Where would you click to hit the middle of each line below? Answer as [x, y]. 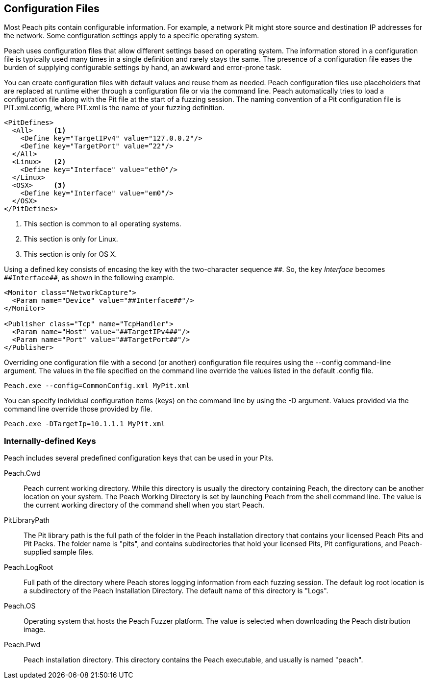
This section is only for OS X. [70, 254]
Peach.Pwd [22, 645]
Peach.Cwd [22, 473]
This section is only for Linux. [71, 239]
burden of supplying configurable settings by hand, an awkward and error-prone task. [143, 68]
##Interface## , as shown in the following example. [89, 278]
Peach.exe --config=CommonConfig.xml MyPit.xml [97, 386]
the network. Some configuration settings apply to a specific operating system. [132, 36]
